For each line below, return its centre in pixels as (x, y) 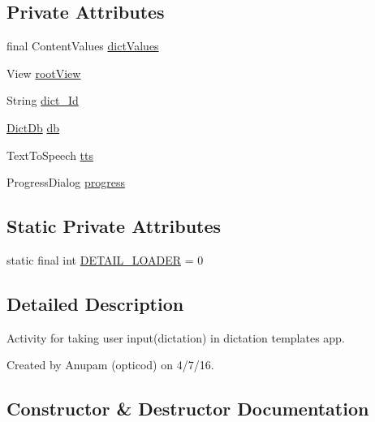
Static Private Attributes (114, 226)
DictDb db (33, 127)
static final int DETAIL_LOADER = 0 (105, 259)
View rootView (44, 73)
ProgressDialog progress (66, 182)
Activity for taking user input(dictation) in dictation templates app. (176, 337)
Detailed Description (95, 303)
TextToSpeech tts (50, 155)
